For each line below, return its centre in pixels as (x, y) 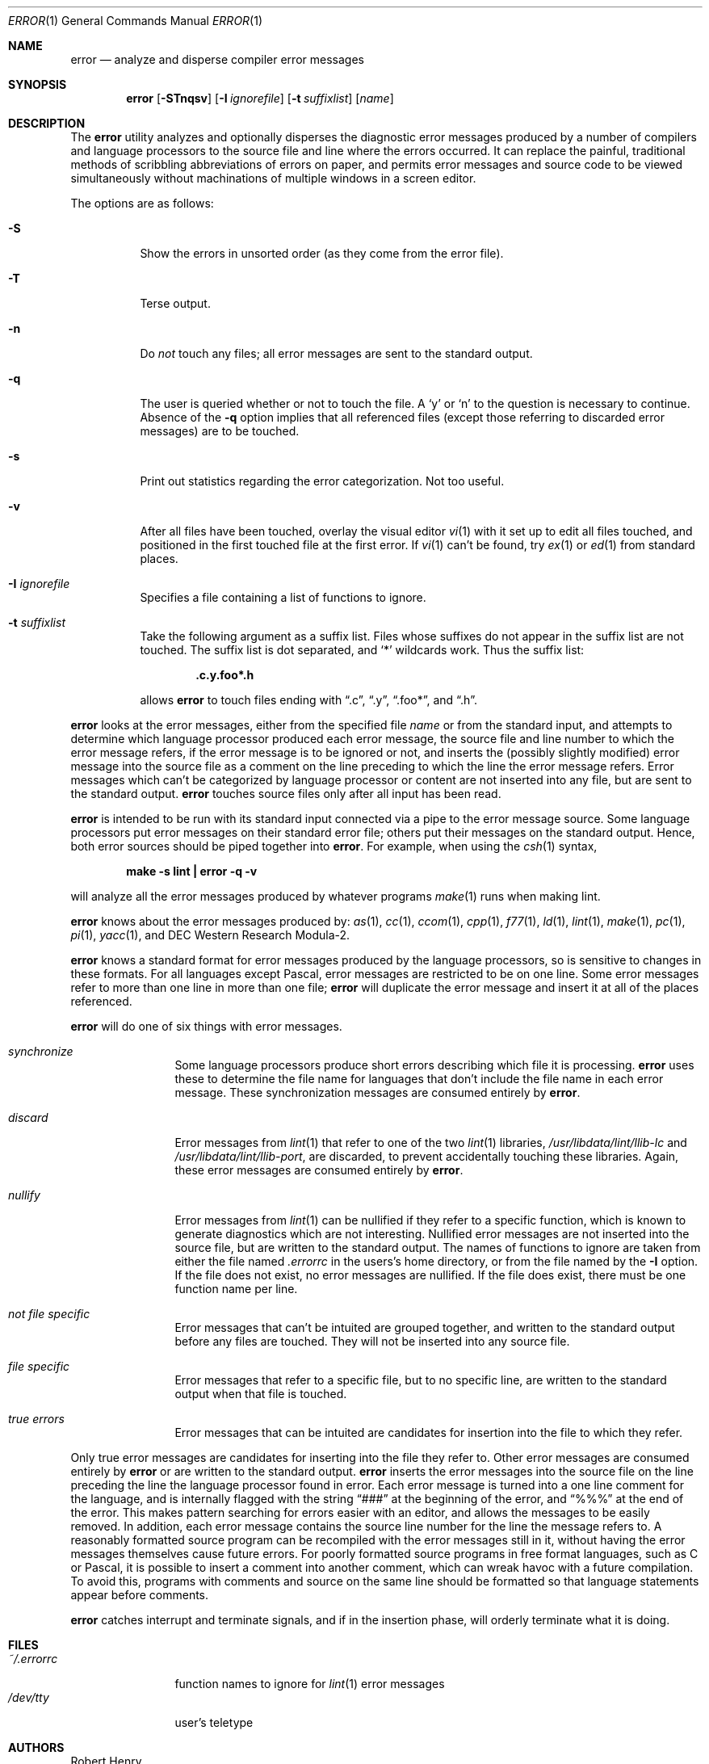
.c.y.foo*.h (225, 675)
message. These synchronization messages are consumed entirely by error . (378, 1092)
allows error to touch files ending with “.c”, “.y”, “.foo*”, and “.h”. (308, 700)
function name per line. (236, 1289)
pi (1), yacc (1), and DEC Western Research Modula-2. (210, 935)
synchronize (41, 1051)
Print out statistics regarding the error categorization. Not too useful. (322, 481)
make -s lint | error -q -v (192, 871)
